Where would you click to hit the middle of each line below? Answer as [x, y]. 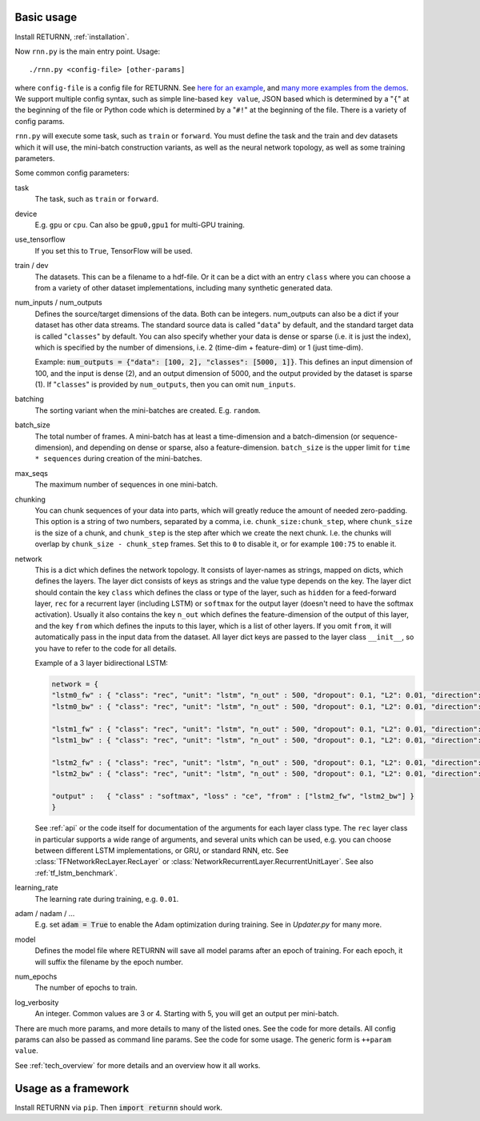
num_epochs [36, 977]
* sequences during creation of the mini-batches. [118, 458]
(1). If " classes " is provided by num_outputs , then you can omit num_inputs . [165, 385]
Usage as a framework [72, 1088]
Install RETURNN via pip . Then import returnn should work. [119, 1107]
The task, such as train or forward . [97, 199]
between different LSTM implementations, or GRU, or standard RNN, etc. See [162, 851]
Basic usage [46, 17]
